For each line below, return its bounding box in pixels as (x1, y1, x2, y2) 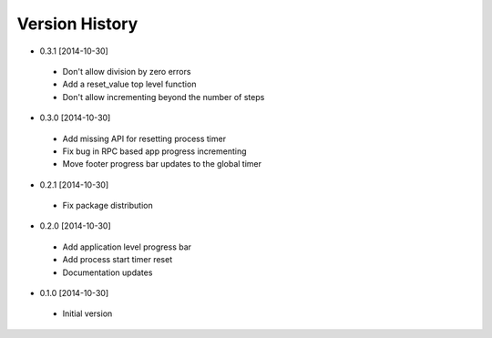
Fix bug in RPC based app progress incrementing (62, 146, 247, 157)
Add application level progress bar (62, 241, 191, 252)
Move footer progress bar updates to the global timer (62, 159, 262, 169)
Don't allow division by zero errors (62, 66, 191, 77)
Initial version (62, 308, 113, 319)
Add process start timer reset (62, 254, 173, 265)
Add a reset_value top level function (62, 78, 197, 90)
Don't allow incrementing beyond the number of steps (62, 91, 265, 102)
